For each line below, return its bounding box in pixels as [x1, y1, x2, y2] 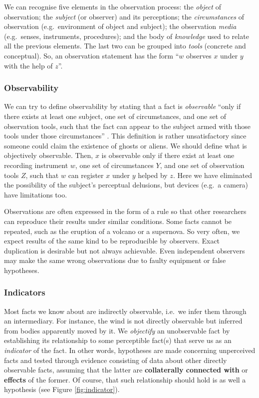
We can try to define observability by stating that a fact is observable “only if [4, 101, 241, 111]
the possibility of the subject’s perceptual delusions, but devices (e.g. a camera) [4, 179, 249, 190]
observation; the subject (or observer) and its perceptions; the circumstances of [4, 11, 245, 21]
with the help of [4, 60, 53, 70]
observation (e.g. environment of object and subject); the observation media [4, 21, 237, 31]
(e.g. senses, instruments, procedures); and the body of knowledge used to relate [4, 30, 249, 41]
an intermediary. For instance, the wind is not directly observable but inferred [4, 315, 243, 326]
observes [186, 50, 212, 60]
